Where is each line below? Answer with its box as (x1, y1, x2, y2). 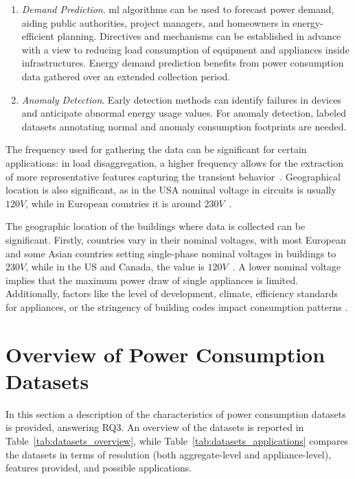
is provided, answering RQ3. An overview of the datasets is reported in (5, 420, 304, 434)
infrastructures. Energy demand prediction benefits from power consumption (21, 56, 344, 70)
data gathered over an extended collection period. (21, 69, 231, 83)
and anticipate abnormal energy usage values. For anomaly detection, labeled (21, 106, 347, 120)
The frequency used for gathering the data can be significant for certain (5, 142, 307, 156)
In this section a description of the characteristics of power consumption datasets (5, 406, 346, 421)
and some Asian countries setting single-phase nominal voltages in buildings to (5, 246, 336, 260)
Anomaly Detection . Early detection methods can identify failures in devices (21, 92, 341, 106)
